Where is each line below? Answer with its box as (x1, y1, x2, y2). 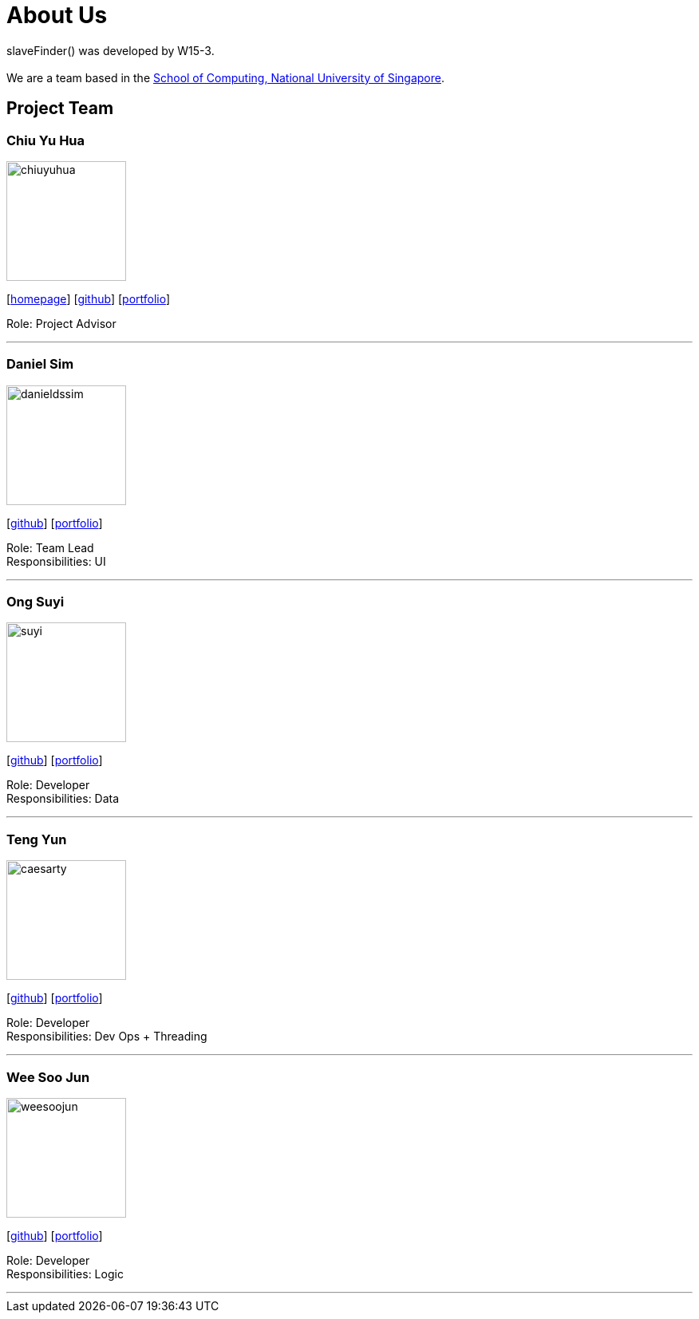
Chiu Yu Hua (6, 132, 85, 148)
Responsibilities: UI (6, 554, 106, 568)
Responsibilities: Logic (6, 1266, 124, 1281)
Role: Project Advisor (6, 316, 116, 330)
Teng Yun (6, 831, 67, 847)
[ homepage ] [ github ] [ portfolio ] (6, 291, 171, 306)
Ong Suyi (6, 594, 65, 610)
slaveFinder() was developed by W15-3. (6, 43, 215, 57)
